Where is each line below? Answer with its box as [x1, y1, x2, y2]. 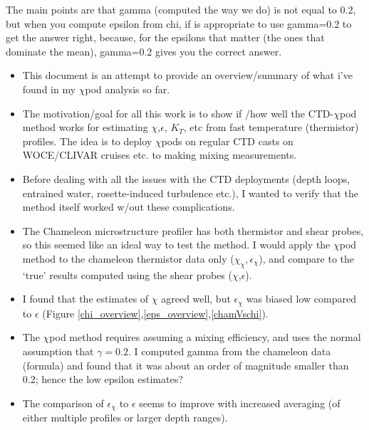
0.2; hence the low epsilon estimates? [22, 372, 183, 387]
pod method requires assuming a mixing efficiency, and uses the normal [49, 330, 361, 345]
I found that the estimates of [22, 291, 149, 306]
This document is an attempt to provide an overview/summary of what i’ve [22, 68, 353, 83]
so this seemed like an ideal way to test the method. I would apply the [22, 237, 331, 252]
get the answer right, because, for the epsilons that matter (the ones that [6, 30, 325, 45]
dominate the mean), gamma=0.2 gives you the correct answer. [6, 43, 282, 58]
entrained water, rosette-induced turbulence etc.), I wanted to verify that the [22, 185, 359, 200]
